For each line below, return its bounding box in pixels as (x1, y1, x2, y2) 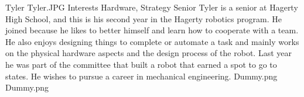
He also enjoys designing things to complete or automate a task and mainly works (5, 35, 299, 47)
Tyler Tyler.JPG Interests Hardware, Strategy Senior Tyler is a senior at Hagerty (5, 1, 298, 13)
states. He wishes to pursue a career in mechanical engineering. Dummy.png (5, 70, 278, 82)
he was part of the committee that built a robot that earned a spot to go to (5, 58, 277, 70)
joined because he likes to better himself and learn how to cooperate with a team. (5, 24, 299, 36)
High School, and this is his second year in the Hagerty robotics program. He (5, 12, 282, 25)
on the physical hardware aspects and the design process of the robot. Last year (5, 47, 292, 59)
